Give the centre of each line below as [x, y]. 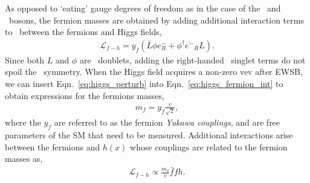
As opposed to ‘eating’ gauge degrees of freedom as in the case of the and [143, 8]
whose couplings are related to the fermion [209, 146]
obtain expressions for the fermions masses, [85, 95]
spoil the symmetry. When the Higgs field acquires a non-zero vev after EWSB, [154, 72]
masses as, [24, 159]
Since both [24, 59]
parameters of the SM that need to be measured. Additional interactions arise [149, 135]
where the [23, 122]
